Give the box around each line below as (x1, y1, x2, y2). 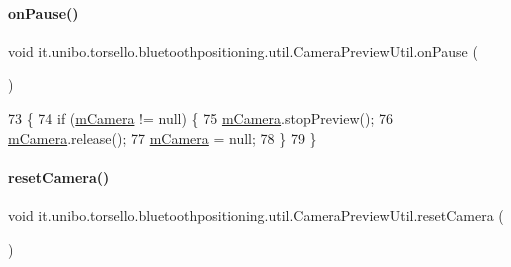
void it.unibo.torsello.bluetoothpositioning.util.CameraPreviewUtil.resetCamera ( (8, 204, 504, 225)
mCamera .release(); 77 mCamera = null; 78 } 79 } (8, 127, 317, 148)
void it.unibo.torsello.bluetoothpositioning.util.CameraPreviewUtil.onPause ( (8, 40, 478, 61)
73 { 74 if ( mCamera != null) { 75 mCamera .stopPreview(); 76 (8, 107, 394, 128)
